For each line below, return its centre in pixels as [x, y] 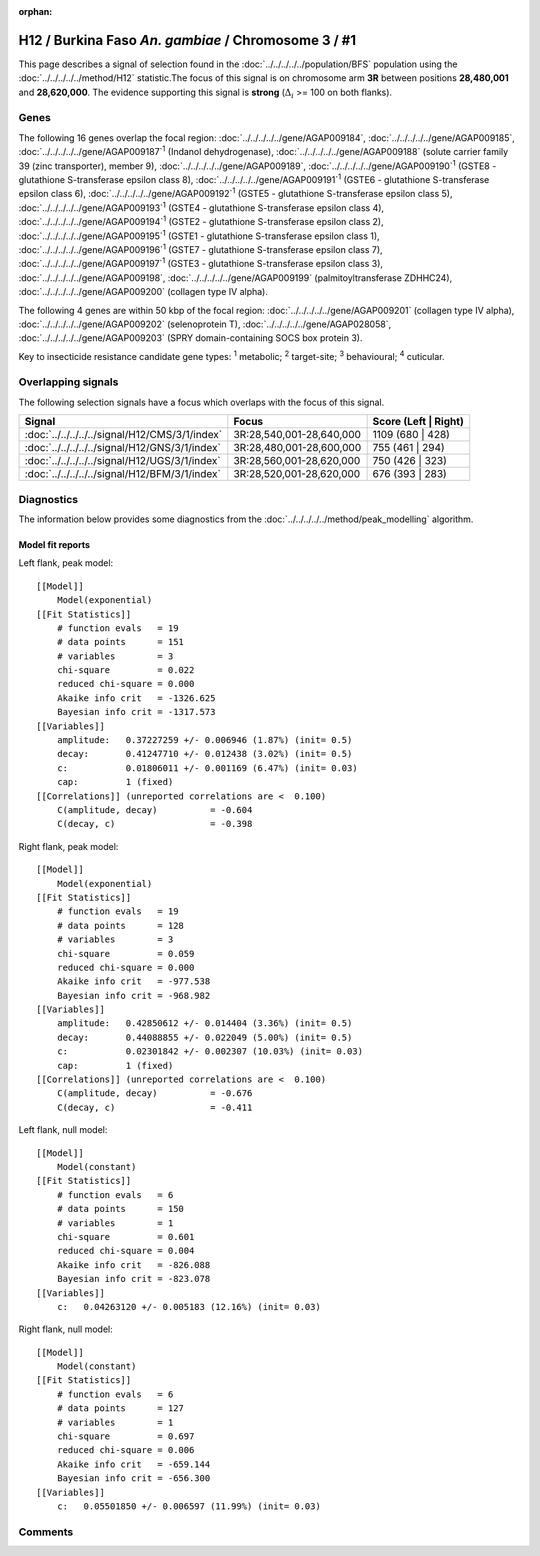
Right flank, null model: [66, 1329]
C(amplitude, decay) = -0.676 [154, 1093]
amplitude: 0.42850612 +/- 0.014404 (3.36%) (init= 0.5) [204, 1023]
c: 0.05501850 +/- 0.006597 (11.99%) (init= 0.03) [189, 1506]
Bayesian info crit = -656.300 [133, 1478]
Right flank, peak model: [68, 846]
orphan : [35, 11]
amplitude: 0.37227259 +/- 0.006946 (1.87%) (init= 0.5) [204, 740]
